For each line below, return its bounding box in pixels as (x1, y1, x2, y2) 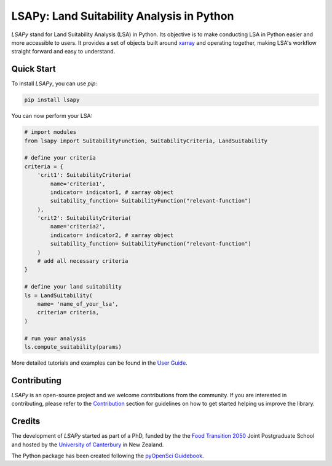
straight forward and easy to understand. (11, 48, 116, 55)
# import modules (24, 129, 77, 136)
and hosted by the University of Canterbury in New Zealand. (11, 441, 164, 448)
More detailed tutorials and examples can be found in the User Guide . (11, 359, 188, 367)
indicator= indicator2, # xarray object (50, 231, 174, 239)
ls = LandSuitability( (24, 292, 93, 299)
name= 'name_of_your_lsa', (37, 301, 119, 307)
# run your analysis (24, 335, 86, 342)
